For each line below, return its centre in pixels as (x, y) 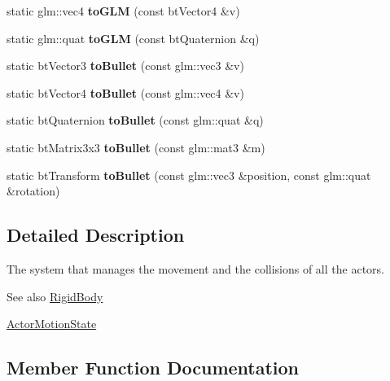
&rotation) (33, 191)
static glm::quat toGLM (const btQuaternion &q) (133, 38)
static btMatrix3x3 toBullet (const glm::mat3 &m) (136, 147)
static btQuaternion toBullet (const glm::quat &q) (135, 120)
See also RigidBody (55, 296)
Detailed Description (96, 235)
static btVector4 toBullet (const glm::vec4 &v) (125, 92)
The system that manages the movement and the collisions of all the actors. (195, 268)
